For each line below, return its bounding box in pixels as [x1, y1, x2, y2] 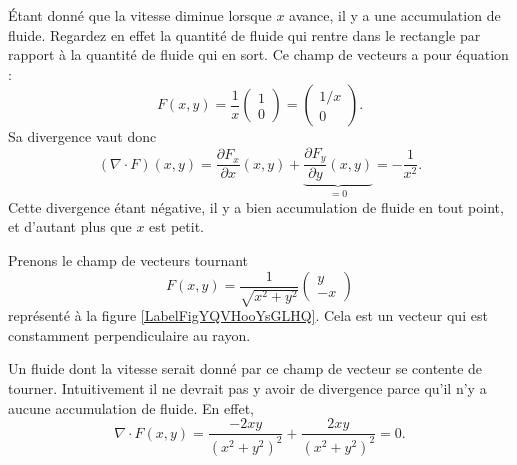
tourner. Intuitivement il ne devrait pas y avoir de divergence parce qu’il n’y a [8, 377, 487, 398]
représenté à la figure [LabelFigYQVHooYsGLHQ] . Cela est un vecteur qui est [8, 305, 488, 326]
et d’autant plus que [8, 216, 132, 237]
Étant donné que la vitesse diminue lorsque [8, 5, 272, 25]
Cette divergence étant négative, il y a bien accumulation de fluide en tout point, [8, 196, 504, 217]
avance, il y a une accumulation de [289, 5, 501, 25]
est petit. [149, 216, 205, 237]
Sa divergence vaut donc [8, 126, 157, 147]
